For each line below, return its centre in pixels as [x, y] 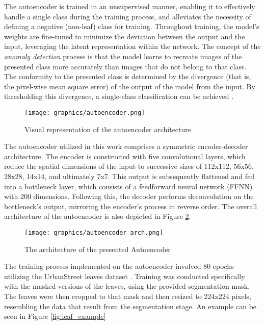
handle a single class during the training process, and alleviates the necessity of [128, 16]
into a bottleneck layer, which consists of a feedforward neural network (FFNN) [128, 186]
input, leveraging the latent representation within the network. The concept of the [132, 46]
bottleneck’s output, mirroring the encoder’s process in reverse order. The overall [131, 206]
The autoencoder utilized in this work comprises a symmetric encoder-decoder [126, 146]
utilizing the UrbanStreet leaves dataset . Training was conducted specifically [125, 276]
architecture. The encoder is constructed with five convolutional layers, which [125, 156]
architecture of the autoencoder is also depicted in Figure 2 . [98, 216]
